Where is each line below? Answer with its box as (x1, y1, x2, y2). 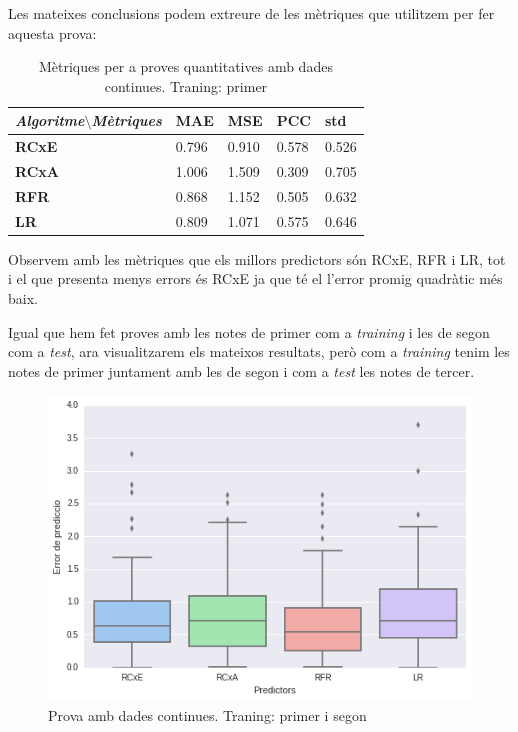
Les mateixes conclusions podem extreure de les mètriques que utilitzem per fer (8, 3, 495, 23)
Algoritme (15, 110, 85, 131)
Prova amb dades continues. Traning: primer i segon (48, 705, 367, 726)
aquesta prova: (8, 22, 97, 43)
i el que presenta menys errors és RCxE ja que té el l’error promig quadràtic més (8, 268, 503, 289)
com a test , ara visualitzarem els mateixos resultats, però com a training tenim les (8, 341, 510, 362)
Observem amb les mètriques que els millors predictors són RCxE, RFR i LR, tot (8, 248, 506, 269)
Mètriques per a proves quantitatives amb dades (38, 56, 333, 77)
